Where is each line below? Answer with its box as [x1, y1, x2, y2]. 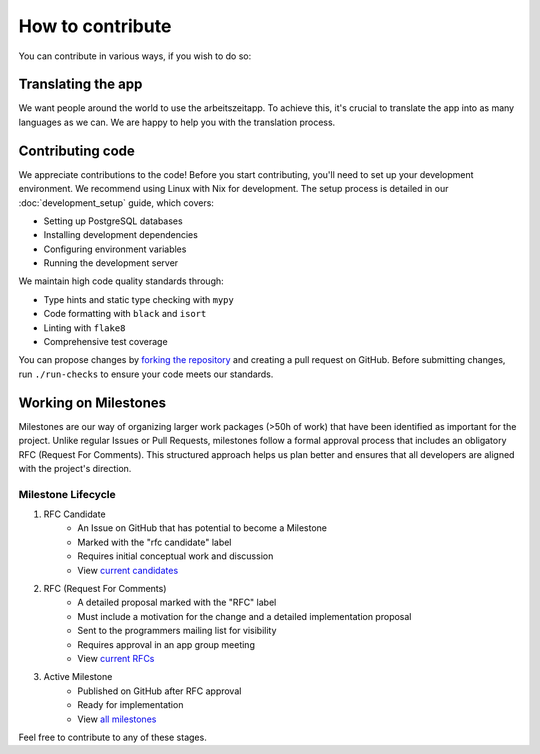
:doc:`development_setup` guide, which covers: [18, 196, 215, 209]
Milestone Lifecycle [18, 487, 116, 501]
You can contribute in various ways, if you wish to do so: [18, 50, 252, 62]
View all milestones [77, 713, 157, 725]
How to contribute [18, 15, 172, 37]
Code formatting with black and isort [43, 308, 207, 320]
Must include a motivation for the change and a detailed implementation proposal [77, 610, 412, 622]
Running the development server [43, 257, 179, 269]
